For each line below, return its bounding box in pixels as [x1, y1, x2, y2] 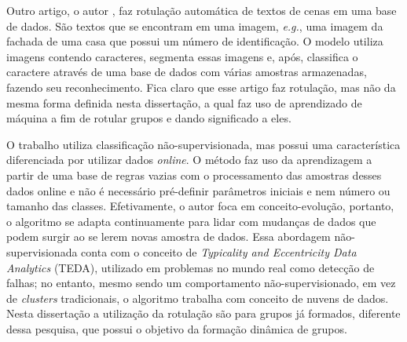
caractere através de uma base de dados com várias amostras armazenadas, [6, 64, 367, 80]
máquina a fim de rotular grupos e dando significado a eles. [6, 110, 291, 126]
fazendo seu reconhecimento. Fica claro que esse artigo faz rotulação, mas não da [6, 78, 396, 95]
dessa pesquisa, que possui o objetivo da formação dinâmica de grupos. [6, 320, 347, 337]
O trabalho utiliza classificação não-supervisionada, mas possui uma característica [6, 136, 401, 152]
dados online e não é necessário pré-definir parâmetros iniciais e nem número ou [6, 182, 390, 198]
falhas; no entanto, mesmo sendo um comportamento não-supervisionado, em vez [6, 275, 396, 291]
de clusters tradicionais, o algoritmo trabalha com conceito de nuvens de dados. [6, 289, 389, 306]
